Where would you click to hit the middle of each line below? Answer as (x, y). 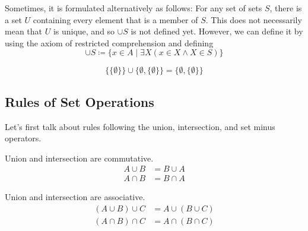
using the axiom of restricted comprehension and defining (109, 42)
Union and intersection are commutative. (79, 158)
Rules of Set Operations (80, 101)
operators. (23, 138)
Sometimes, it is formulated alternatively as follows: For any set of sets (134, 8)
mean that (23, 31)
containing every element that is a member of (115, 19)
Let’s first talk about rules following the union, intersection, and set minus (140, 126)
